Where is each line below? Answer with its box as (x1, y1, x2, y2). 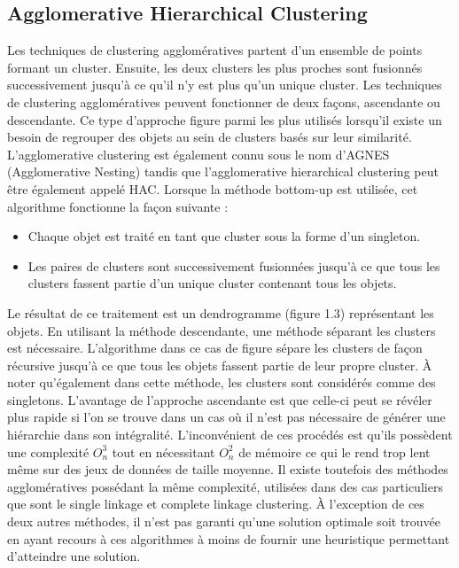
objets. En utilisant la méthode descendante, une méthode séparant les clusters (7, 321, 436, 339)
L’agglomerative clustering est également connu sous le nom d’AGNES (7, 144, 390, 163)
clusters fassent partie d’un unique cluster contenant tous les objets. (27, 274, 397, 292)
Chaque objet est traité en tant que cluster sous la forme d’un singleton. (27, 227, 421, 245)
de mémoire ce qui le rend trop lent (238, 442, 431, 461)
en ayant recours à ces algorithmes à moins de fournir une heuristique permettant (7, 529, 450, 548)
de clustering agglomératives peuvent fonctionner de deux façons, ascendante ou (7, 92, 440, 111)
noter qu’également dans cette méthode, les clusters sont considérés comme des (7, 373, 436, 392)
